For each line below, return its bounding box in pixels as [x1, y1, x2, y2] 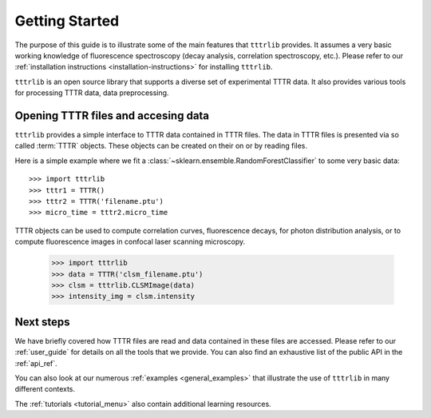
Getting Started [14, 12, 120, 30]
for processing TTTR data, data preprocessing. [14, 88, 169, 98]
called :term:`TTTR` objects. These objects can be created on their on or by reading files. [14, 141, 307, 151]
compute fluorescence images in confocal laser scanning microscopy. [14, 237, 246, 247]
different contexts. [14, 384, 76, 394]
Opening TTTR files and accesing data [14, 109, 210, 122]
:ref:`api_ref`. [14, 358, 57, 368]
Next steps [14, 315, 70, 328]
